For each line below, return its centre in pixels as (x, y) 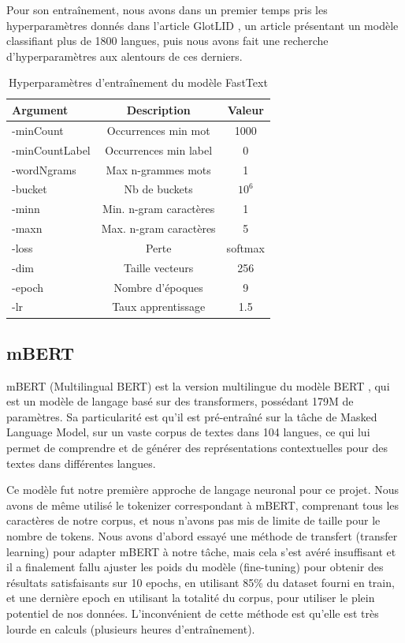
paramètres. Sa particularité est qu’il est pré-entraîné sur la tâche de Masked (192, 416)
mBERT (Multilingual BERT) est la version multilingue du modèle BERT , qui (198, 385)
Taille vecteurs (158, 267)
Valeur (245, 109)
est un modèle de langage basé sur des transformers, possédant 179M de (180, 401)
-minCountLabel (51, 150)
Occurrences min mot (158, 130)
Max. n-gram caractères (158, 228)
